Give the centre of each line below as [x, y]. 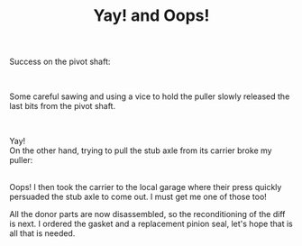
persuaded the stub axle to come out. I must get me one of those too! [138, 197]
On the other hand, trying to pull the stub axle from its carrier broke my [141, 150]
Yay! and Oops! [151, 16]
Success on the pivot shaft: [60, 62]
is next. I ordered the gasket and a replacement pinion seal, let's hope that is [151, 224]
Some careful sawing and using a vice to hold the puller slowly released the [150, 96]
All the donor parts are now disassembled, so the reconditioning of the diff [147, 214]
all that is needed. [42, 233]
